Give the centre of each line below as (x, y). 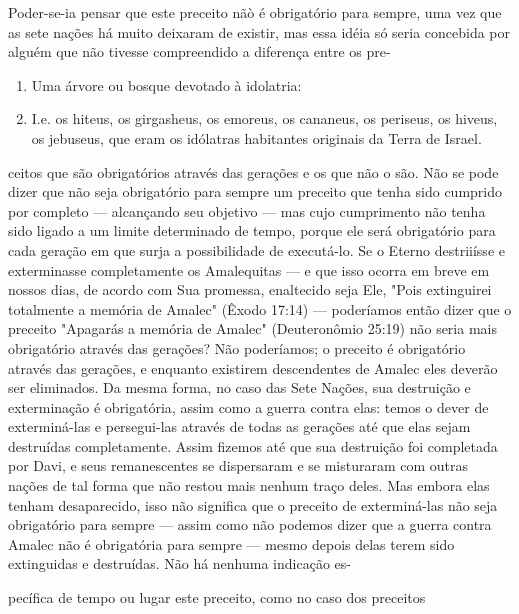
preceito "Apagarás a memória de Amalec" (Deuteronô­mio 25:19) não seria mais (252, 328)
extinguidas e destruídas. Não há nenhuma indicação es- (179, 563)
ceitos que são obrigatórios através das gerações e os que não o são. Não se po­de (253, 171)
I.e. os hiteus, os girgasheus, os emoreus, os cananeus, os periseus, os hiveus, (264, 118)
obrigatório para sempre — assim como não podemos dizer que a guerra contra (250, 524)
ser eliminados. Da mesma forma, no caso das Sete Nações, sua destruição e (239, 387)
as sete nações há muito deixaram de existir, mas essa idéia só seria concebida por (259, 31)
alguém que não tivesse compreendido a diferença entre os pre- (199, 51)
